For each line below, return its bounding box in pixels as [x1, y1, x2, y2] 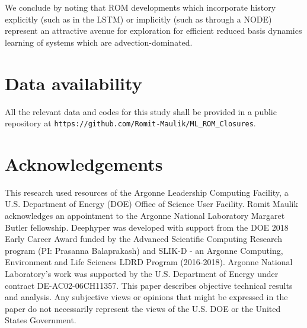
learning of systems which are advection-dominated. [5, 36, 193, 48]
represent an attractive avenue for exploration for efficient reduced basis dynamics [5, 24, 302, 37]
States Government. [5, 314, 76, 326]
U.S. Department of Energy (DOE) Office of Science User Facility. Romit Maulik [5, 198, 298, 210]
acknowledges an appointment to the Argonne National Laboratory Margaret [5, 209, 285, 222]
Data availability [5, 71, 142, 95]
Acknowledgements [5, 151, 163, 176]
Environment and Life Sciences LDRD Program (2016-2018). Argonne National [5, 256, 293, 268]
